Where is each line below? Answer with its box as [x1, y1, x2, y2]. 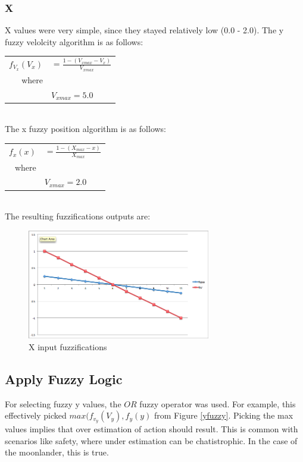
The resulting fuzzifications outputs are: [5, 210, 151, 222]
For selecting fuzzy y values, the [5, 397, 121, 410]
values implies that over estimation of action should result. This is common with [5, 423, 298, 435]
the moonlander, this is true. [5, 446, 109, 458]
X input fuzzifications [29, 340, 107, 353]
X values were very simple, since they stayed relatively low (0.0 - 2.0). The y [5, 24, 284, 36]
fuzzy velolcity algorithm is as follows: [5, 35, 143, 48]
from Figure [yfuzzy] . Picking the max [154, 409, 293, 422]
